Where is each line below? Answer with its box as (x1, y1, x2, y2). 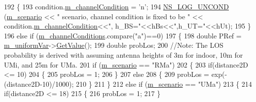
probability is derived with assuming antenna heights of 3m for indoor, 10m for (4, 49, 243, 60)
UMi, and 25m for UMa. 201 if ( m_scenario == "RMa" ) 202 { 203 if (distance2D (4, 59, 248, 69)
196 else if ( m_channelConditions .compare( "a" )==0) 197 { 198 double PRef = (4, 30, 242, 40)
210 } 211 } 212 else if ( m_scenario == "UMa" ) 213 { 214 (76, 78, 252, 89)
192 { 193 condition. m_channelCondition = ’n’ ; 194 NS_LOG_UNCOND (4, 1, 229, 11)
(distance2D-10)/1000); (4, 78, 74, 89)
